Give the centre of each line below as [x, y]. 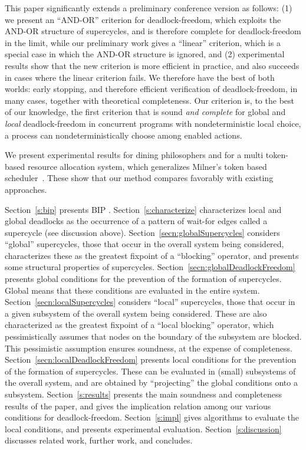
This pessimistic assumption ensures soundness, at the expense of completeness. [149, 348]
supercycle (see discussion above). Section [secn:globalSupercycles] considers [142, 232]
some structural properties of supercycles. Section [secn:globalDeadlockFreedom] [150, 267]
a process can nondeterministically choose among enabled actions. [124, 135]
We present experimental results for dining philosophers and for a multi [134, 155]
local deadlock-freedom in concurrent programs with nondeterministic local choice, [153, 123]
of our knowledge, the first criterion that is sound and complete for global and [145, 112]
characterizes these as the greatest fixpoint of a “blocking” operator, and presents [152, 255]
